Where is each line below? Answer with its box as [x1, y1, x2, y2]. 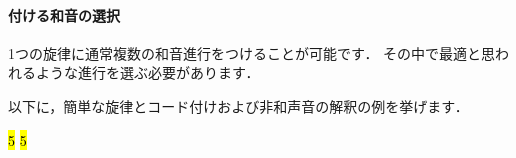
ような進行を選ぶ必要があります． [35, 62, 260, 83]
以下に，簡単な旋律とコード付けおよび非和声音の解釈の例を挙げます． [8, 95, 469, 116]
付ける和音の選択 [8, 4, 120, 25]
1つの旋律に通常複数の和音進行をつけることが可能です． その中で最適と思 [8, 42, 496, 63]
